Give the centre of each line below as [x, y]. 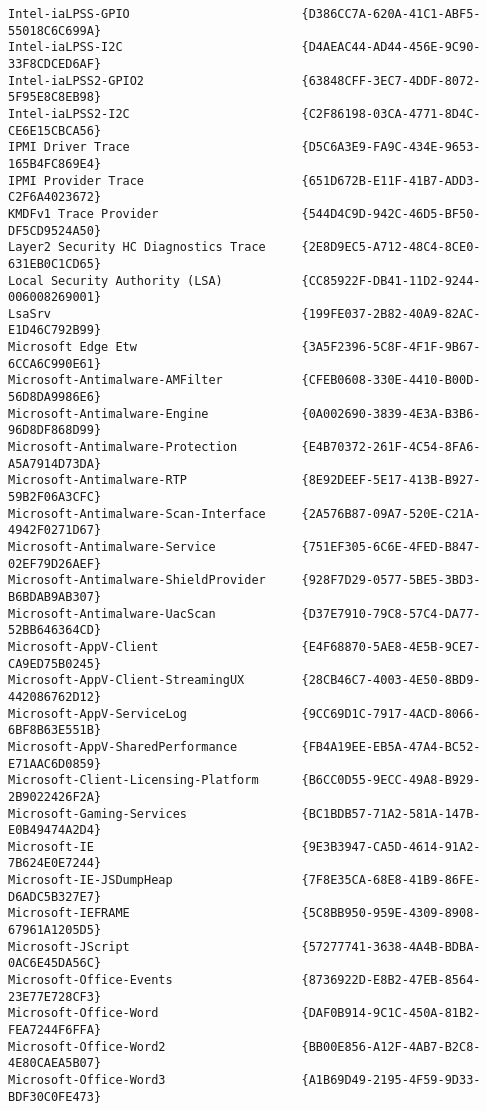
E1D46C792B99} [55, 330]
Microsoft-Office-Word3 [87, 1080]
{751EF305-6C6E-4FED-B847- [391, 547]
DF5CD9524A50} [55, 230]
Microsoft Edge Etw [72, 347]
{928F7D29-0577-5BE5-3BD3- [391, 580]
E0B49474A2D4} [55, 830]
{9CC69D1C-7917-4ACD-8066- [391, 713]
